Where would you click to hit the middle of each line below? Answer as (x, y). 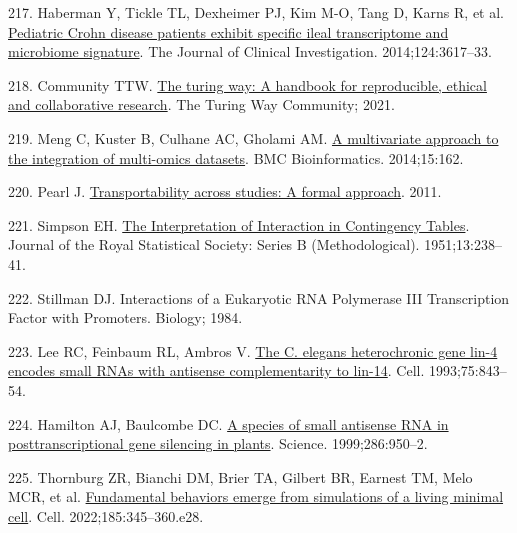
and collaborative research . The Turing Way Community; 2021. (201, 104)
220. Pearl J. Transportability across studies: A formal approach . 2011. (225, 191)
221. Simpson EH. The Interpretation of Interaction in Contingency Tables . (239, 224)
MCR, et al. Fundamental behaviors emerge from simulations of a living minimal (256, 496)
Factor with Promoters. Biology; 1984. (125, 317)
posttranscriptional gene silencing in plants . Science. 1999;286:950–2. (218, 443)
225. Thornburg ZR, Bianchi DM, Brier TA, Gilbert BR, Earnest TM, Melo (240, 476)
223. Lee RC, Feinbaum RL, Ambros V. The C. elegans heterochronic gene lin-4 (253, 350)
